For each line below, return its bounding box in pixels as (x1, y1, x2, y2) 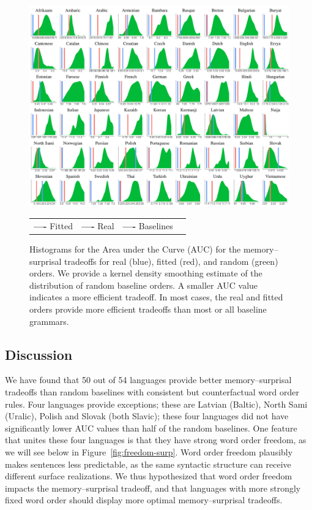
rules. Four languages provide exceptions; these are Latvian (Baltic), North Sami (5, 397, 308, 410)
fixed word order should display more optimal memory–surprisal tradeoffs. (5, 493, 283, 506)
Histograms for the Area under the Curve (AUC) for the (29, 243, 241, 256)
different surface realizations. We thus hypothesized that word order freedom (5, 470, 292, 482)
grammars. (29, 314, 69, 327)
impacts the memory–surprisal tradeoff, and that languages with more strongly (5, 481, 301, 494)
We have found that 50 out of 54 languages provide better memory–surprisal (5, 373, 292, 386)
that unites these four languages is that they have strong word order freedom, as (5, 433, 306, 446)
